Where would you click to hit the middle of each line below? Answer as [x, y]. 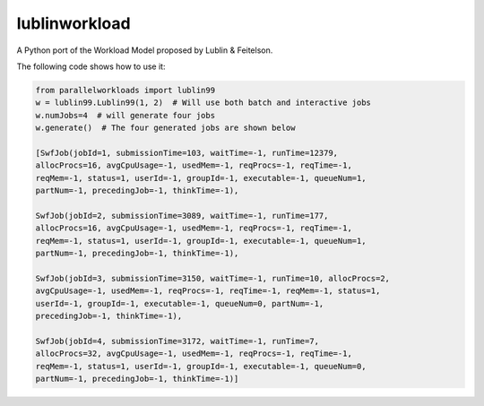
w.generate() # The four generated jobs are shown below [165, 128]
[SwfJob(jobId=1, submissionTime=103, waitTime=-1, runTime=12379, [187, 153]
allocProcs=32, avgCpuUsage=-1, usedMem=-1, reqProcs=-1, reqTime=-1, [194, 354]
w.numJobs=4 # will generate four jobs [125, 115]
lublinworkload [73, 23]
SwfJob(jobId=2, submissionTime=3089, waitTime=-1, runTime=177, [182, 216]
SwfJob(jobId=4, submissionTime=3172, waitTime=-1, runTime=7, [177, 341]
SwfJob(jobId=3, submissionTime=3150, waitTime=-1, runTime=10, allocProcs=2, [212, 278]
